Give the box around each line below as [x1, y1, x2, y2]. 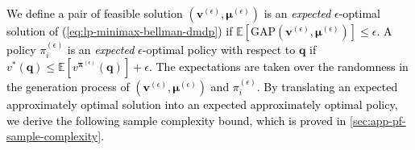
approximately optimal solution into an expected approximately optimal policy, [6, 96, 398, 113]
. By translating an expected [256, 78, 398, 95]
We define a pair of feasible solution [6, 5, 183, 21]
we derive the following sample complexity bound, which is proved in [6, 111, 347, 128]
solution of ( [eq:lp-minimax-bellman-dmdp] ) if [6, 23, 233, 39]
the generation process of [6, 78, 130, 95]
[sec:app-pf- [350, 111, 406, 128]
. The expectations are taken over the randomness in [148, 58, 409, 75]
